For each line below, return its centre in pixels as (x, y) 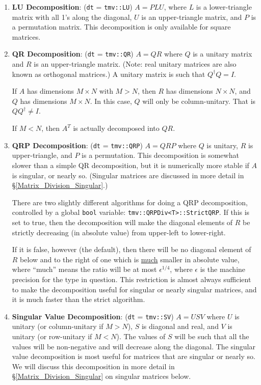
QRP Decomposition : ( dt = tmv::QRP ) (77, 145)
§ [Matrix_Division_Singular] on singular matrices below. (101, 376)
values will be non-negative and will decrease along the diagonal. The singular (134, 346)
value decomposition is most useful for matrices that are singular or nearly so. (134, 356)
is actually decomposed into (116, 128)
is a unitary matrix (223, 54)
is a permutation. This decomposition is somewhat (160, 155)
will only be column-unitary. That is (199, 101)
